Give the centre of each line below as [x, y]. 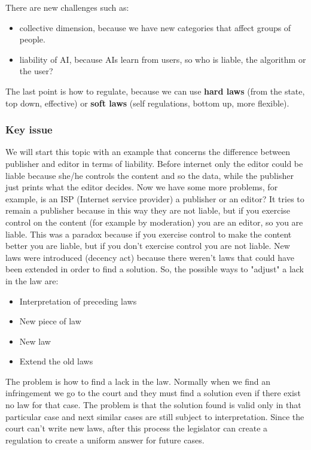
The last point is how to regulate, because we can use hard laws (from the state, [155, 91]
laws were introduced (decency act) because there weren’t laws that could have [150, 257]
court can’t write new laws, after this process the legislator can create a [137, 428]
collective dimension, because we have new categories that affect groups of [155, 27]
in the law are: [32, 280]
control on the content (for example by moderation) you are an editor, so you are [154, 222]
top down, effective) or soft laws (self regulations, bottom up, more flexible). [147, 103]
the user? [36, 71]
